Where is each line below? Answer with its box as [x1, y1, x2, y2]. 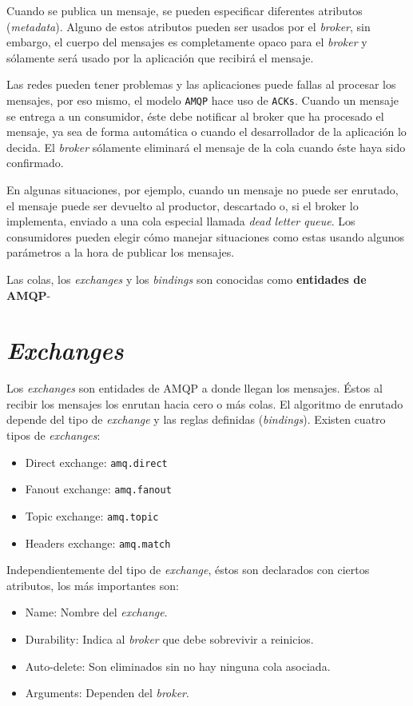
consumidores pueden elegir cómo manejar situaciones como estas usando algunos [6, 228, 405, 245]
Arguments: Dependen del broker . [25, 684, 189, 701]
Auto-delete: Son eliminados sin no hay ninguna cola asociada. [25, 657, 331, 674]
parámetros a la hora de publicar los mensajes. [6, 244, 235, 261]
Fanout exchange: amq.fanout [25, 481, 172, 497]
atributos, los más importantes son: [6, 576, 179, 593]
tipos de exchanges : [6, 427, 101, 444]
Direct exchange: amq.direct [25, 453, 168, 470]
